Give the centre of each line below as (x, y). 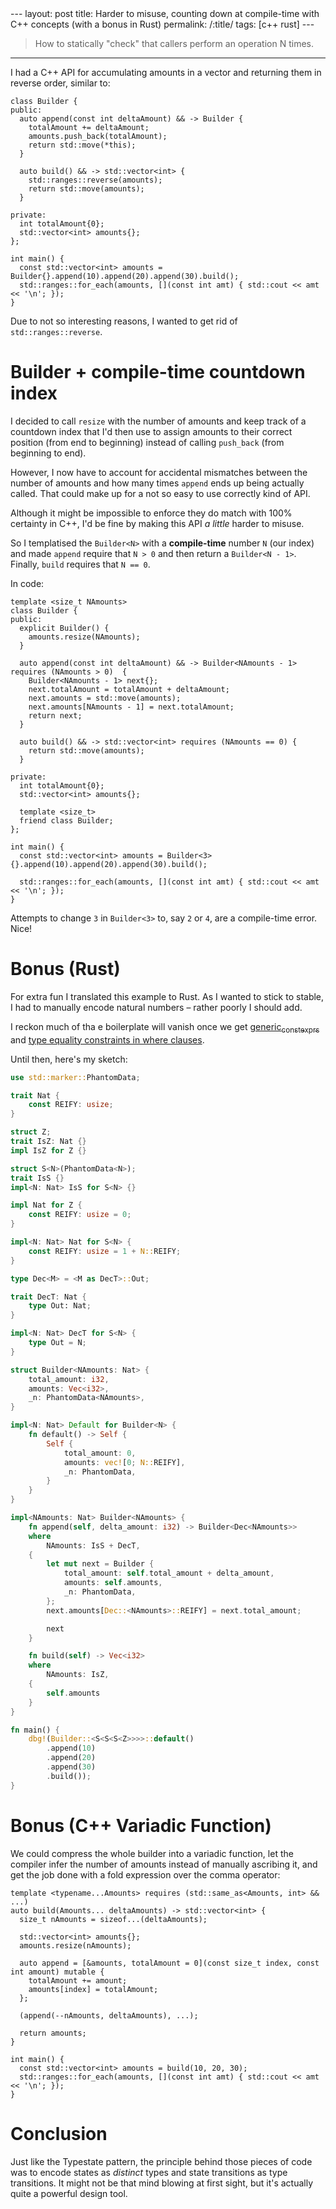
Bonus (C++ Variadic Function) (141, 1825)
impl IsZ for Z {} (48, 1150)
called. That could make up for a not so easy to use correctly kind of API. (160, 493)
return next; (55, 715)
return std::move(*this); (82, 145)
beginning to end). (48, 453)
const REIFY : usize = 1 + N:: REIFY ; (105, 1251)
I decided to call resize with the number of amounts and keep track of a (158, 421)
